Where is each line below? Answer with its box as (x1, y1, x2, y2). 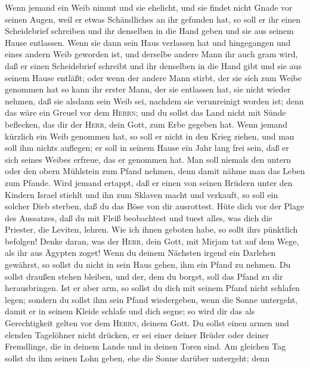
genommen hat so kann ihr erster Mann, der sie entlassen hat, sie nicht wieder (5, 83, 291, 95)
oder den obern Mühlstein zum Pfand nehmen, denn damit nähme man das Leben (5, 165, 305, 177)
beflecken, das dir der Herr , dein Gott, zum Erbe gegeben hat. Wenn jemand (5, 117, 287, 130)
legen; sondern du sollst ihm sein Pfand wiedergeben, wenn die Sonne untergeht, (5, 293, 298, 305)
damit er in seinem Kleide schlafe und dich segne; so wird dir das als (5, 305, 255, 317)
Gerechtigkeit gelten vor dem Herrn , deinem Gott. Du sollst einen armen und (5, 317, 289, 329)
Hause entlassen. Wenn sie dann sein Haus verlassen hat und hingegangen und (5, 36, 291, 48)
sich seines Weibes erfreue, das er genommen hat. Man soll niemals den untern (5, 153, 292, 165)
